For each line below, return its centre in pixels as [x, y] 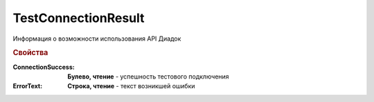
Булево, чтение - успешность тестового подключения [148, 76]
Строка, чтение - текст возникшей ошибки [131, 86]
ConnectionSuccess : [44, 67]
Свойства [30, 53]
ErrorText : [28, 86]
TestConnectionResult [79, 18]
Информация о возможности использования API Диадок [97, 39]
